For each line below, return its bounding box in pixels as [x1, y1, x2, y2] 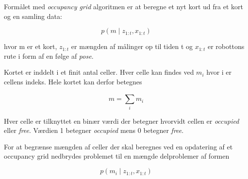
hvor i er [206, 67, 232, 77]
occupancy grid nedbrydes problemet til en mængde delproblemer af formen [4, 151, 230, 161]
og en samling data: [4, 11, 62, 21]
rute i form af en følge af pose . [4, 50, 94, 61]
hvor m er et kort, [4, 41, 57, 51]
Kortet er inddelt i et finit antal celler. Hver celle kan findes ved [4, 67, 194, 77]
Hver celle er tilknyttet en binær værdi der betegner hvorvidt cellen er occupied [4, 115, 239, 126]
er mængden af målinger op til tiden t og [71, 41, 193, 51]
